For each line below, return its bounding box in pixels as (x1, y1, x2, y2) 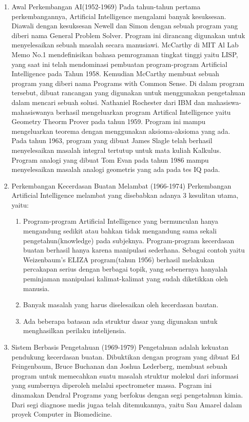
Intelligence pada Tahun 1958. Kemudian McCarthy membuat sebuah (11, 68, 219, 79)
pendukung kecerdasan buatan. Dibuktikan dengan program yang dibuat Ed (11, 351, 240, 361)
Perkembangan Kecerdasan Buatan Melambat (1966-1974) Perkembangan (11, 180, 231, 190)
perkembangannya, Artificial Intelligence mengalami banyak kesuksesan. (11, 11, 226, 21)
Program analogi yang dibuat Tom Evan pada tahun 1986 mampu (11, 154, 209, 165)
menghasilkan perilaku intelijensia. (23, 325, 126, 336)
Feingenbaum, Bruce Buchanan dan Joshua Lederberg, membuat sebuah (11, 361, 228, 371)
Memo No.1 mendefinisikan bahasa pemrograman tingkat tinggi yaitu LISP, (11, 49, 238, 59)
